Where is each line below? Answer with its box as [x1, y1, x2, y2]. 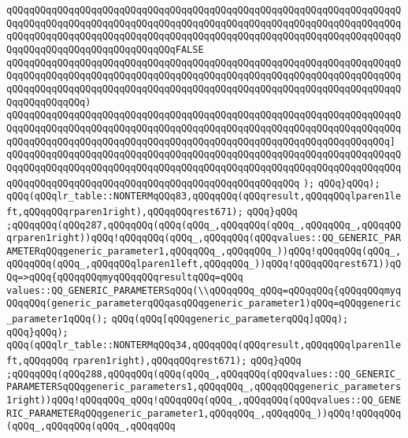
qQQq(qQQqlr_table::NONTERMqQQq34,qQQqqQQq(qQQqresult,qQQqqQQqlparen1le [6, 340, 402, 351]
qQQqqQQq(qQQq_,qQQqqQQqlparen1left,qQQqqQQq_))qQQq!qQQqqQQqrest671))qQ [6, 258, 402, 270]
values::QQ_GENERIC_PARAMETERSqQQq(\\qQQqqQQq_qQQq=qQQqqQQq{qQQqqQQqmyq [6, 284, 402, 296]
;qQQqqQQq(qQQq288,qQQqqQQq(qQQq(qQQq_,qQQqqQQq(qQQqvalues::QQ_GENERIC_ [6, 368, 402, 380]
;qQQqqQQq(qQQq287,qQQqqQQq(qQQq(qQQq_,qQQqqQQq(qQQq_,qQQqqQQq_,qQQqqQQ [6, 219, 402, 231]
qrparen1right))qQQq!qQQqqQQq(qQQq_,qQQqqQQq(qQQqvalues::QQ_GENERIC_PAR [6, 232, 402, 244]
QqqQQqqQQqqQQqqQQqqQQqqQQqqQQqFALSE [6, 43, 204, 55]
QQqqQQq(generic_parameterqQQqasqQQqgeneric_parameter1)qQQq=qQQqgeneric [6, 298, 402, 310]
